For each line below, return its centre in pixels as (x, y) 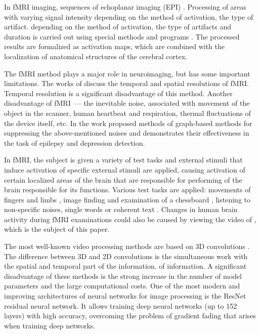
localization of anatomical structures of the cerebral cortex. (96, 56)
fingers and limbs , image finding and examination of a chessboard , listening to (127, 199)
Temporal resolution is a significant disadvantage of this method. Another (118, 93)
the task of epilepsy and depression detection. (75, 142)
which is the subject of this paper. (57, 229)
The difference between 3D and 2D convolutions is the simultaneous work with (126, 256)
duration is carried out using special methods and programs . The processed (122, 36)
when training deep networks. (50, 325)
